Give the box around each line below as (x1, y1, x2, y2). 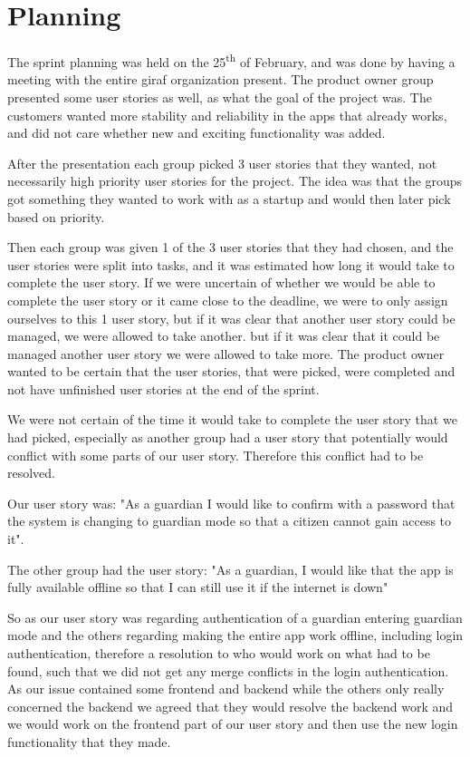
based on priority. (7, 207, 105, 226)
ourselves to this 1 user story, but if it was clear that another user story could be (7, 308, 456, 327)
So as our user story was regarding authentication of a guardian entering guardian (7, 607, 463, 626)
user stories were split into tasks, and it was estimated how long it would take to (7, 255, 455, 274)
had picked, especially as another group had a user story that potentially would (7, 428, 448, 447)
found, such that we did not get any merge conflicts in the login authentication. (7, 661, 449, 680)
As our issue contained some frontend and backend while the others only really (7, 679, 445, 698)
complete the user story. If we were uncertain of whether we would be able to (7, 273, 436, 292)
